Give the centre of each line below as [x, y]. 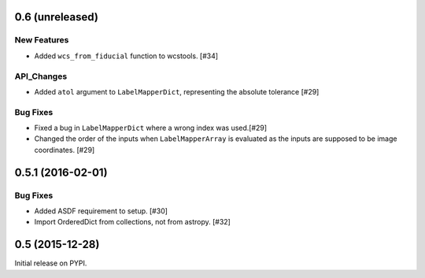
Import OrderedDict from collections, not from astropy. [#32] [133, 222]
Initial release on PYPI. [51, 263]
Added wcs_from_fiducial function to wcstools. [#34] [126, 56]
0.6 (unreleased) [56, 17]
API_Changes [41, 76]
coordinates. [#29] [65, 150]
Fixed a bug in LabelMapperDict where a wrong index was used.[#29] [151, 128]
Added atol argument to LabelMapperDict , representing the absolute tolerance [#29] [177, 91]
